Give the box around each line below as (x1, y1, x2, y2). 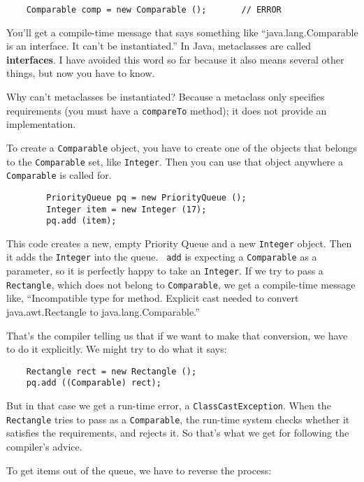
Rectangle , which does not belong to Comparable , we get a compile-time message (6, 277, 356, 291)
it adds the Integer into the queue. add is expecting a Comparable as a (6, 249, 317, 264)
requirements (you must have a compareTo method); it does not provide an (6, 103, 327, 117)
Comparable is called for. (6, 168, 112, 182)
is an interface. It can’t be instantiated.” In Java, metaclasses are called (6, 38, 312, 53)
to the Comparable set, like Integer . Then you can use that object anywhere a (6, 154, 343, 168)
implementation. (6, 117, 76, 131)
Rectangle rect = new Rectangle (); (26, 366, 197, 377)
